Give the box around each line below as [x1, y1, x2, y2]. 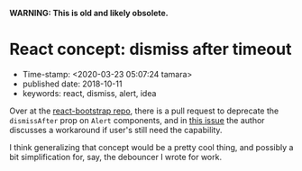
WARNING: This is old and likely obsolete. [9, 8, 169, 18]
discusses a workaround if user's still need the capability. [9, 124, 223, 135]
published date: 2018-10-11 [22, 78, 123, 89]
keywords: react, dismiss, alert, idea [22, 87, 157, 98]
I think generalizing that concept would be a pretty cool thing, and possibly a [9, 141, 294, 152]
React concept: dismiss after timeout [9, 40, 292, 59]
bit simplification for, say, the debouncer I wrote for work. [9, 151, 223, 162]
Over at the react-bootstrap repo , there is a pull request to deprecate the [9, 105, 279, 116]
